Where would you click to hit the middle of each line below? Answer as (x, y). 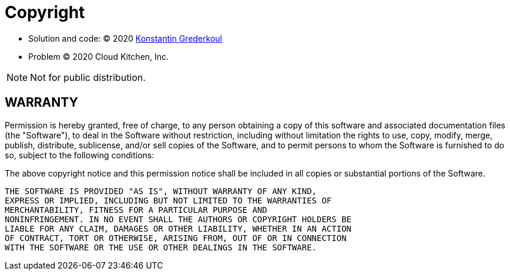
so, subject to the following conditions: (80, 155)
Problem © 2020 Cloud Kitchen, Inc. (99, 56)
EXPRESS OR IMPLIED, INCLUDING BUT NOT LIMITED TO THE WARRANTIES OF (168, 200)
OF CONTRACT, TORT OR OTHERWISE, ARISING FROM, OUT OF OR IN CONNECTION (176, 238)
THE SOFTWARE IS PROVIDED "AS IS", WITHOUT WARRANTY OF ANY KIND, (161, 191)
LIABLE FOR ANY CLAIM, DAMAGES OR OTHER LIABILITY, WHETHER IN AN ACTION (178, 228)
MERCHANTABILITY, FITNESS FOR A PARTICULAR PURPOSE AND (136, 210)
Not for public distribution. (88, 77)
